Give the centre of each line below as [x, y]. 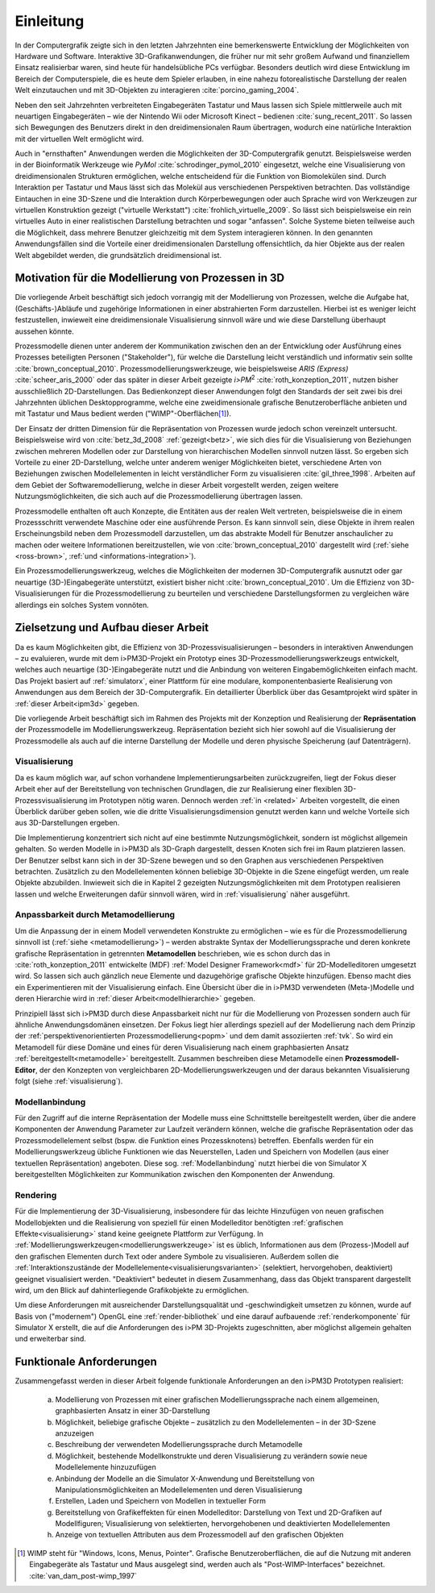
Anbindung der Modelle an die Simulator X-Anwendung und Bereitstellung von [185, 1479]
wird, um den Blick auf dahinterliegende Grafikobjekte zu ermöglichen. [132, 1290]
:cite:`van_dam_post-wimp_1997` [83, 1575]
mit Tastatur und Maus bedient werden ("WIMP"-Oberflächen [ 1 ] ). [123, 414]
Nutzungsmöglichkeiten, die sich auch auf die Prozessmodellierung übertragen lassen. [159, 497]
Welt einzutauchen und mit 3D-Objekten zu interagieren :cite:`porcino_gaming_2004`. [157, 90]
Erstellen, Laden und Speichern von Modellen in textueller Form [160, 1501]
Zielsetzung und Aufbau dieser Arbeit [112, 628]
